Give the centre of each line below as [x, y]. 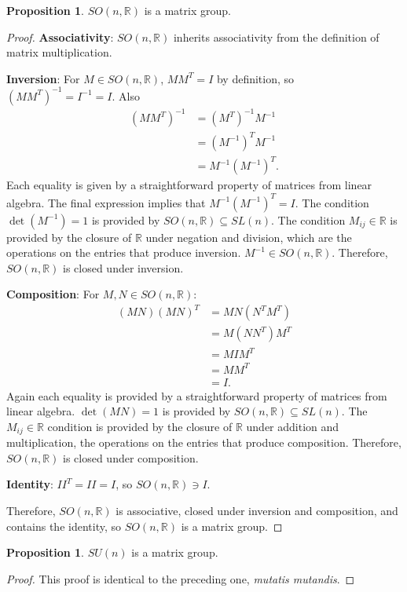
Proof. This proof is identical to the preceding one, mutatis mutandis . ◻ [181, 578]
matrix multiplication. [59, 52]
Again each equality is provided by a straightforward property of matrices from [197, 395]
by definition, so [255, 78]
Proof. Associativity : [60, 37]
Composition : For [53, 294]
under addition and [293, 426]
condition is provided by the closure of [140, 426]
